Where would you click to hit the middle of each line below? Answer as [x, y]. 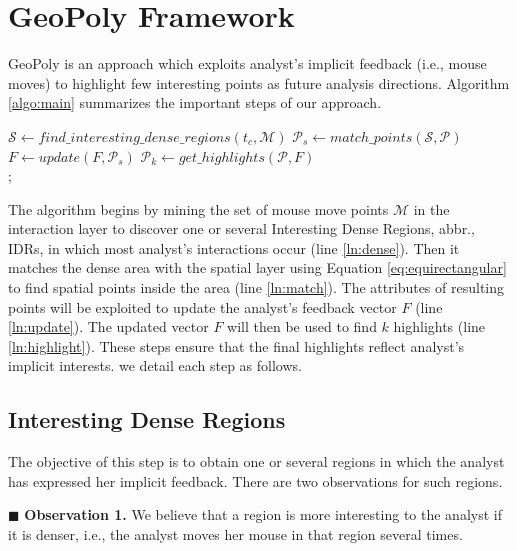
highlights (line [439, 326]
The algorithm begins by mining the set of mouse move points [198, 208]
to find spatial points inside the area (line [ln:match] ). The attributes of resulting [256, 287]
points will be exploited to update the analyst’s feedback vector [202, 306]
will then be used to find [302, 326]
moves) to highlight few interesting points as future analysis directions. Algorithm [259, 82]
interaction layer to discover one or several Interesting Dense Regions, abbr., [241, 228]
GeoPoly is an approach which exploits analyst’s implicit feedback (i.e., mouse [247, 63]
